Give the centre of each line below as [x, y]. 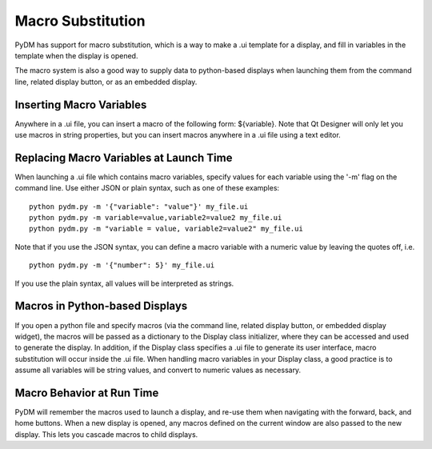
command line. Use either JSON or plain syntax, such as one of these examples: [147, 188]
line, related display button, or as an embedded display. [106, 82]
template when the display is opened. [76, 55]
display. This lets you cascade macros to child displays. [106, 434]
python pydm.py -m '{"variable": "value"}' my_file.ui [139, 206]
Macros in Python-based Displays [101, 306]
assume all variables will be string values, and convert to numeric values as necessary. [158, 370]
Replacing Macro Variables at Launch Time [124, 157]
